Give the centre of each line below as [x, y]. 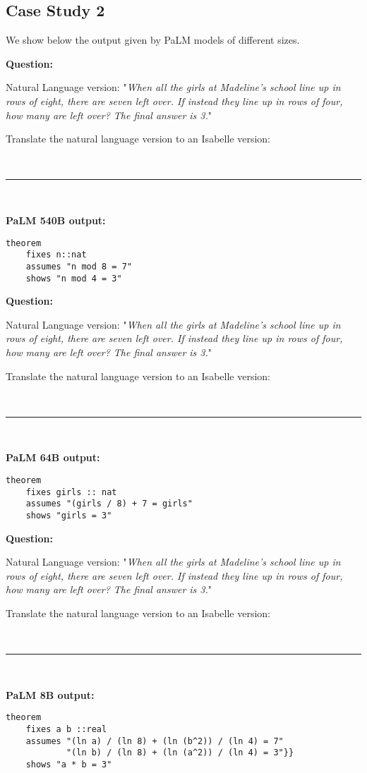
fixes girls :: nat [71, 492]
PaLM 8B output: [50, 694]
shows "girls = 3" [69, 515]
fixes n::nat [56, 255]
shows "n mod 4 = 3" [74, 278]
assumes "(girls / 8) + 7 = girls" [109, 504]
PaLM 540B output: [56, 220]
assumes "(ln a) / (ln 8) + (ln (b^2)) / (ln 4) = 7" [155, 741]
